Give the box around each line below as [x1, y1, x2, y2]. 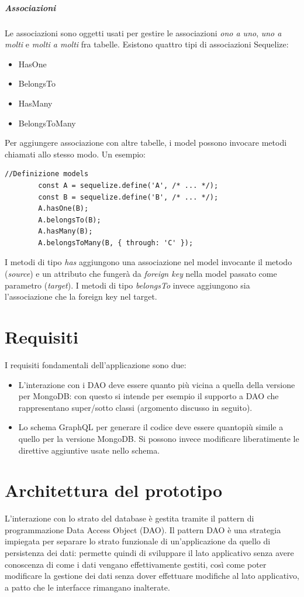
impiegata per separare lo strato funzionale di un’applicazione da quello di [5, 535, 271, 547]
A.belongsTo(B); [38, 215, 101, 224]
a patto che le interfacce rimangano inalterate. [5, 581, 170, 593]
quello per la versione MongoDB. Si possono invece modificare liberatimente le [18, 432, 299, 444]
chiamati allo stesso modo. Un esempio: [5, 147, 146, 160]
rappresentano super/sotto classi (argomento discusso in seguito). [18, 401, 253, 413]
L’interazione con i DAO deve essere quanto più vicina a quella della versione [18, 378, 295, 390]
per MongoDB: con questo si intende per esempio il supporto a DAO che [18, 390, 279, 402]
